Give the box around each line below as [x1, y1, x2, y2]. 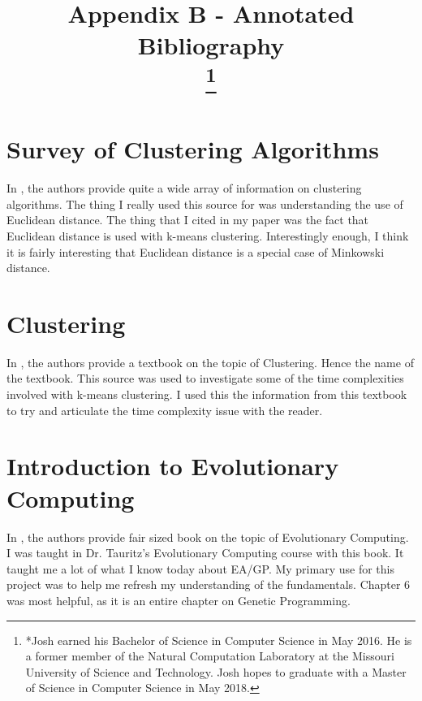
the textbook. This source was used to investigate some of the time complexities [6, 370, 404, 387]
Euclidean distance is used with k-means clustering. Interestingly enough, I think [6, 227, 409, 244]
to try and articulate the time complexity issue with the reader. [6, 401, 323, 418]
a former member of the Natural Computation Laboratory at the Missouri [25, 647, 394, 664]
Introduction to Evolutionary [6, 449, 339, 482]
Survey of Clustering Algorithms [6, 132, 379, 166]
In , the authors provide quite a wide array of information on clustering [6, 180, 362, 197]
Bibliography [137, 28, 285, 62]
